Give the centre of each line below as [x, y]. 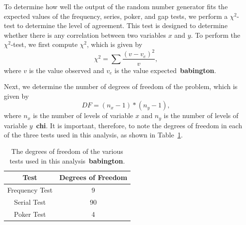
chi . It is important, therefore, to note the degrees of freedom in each [139, 125]
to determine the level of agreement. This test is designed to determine [122, 25]
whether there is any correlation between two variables [85, 35]
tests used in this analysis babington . [67, 160]
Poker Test [30, 214]
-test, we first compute [44, 44]
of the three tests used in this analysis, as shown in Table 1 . [93, 135]
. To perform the [216, 35]
